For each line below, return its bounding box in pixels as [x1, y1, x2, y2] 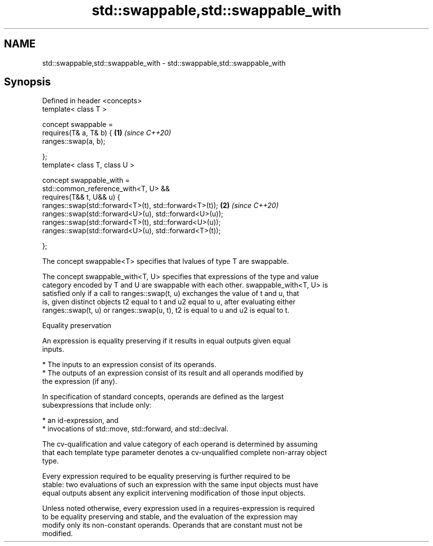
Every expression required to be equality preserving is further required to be [42, 472, 291, 481]
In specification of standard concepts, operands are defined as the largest [42, 392, 284, 401]
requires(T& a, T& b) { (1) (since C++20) [42, 128, 172, 137]
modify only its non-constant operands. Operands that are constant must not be [42, 521, 303, 530]
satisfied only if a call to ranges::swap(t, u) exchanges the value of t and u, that [42, 289, 300, 298]
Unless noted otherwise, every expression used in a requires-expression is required [42, 504, 315, 513]
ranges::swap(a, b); [42, 137, 105, 146]
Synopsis [4, 76, 51, 88]
